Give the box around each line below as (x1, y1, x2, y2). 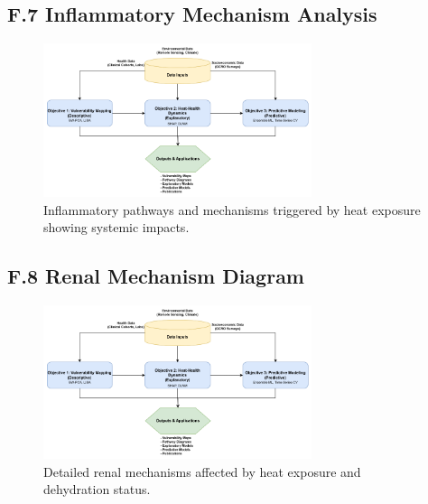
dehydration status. (43, 480, 151, 499)
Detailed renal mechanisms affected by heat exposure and (43, 462, 361, 481)
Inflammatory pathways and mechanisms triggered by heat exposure (43, 200, 421, 219)
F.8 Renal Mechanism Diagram (7, 262, 304, 290)
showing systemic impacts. (43, 218, 190, 237)
